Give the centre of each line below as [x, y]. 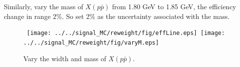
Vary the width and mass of [65, 58]
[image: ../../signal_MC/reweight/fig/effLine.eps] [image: [126, 33]
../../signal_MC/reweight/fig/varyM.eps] [91, 42]
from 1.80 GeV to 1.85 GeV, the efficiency [174, 6]
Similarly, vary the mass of [44, 6]
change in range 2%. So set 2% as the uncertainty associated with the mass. [117, 16]
